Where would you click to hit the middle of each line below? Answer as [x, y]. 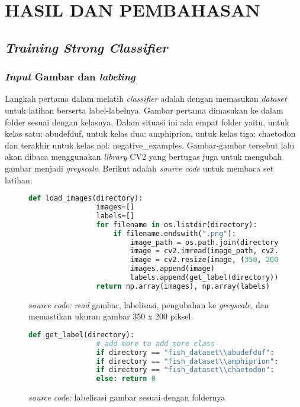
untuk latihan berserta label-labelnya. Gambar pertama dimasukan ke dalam [144, 110]
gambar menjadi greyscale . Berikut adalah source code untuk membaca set [139, 168]
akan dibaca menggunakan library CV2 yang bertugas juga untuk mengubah [143, 156]
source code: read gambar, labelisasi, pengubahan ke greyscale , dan [149, 304]
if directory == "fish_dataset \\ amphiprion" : [187, 361]
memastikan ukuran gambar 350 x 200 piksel [110, 316]
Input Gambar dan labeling [70, 77]
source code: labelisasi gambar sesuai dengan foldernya [127, 397]
